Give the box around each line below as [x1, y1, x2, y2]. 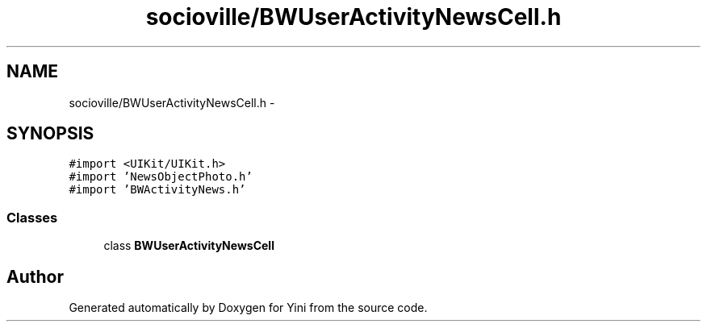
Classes [6, 209, 58, 226]
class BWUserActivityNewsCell [103, 239, 274, 253]
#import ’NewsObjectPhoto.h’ [69, 170, 253, 184]
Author [6, 266, 64, 287]
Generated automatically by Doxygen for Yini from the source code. [69, 301, 428, 315]
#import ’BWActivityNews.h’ [69, 183, 246, 197]
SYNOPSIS [6, 123, 94, 144]
